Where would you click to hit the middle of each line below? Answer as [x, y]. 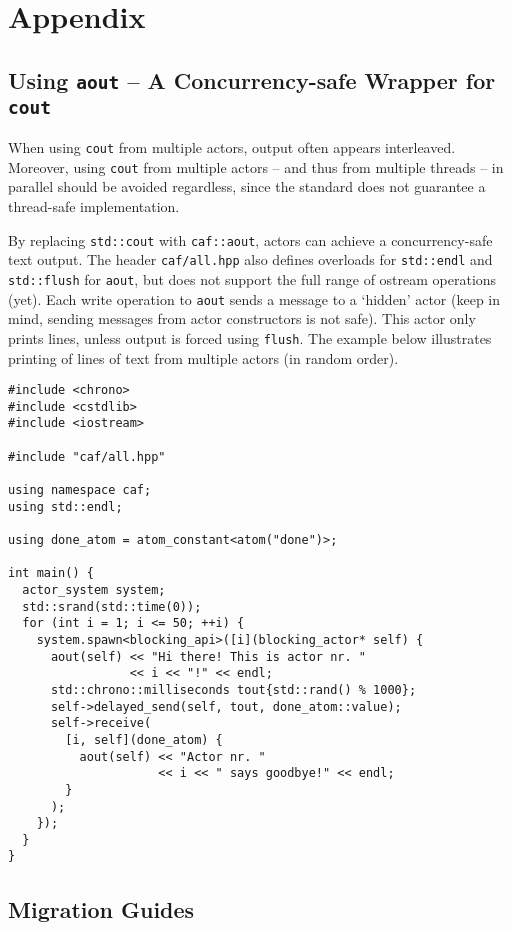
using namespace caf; [80, 490]
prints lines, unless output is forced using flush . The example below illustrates [250, 337]
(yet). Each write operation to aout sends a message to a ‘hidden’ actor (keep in [254, 298]
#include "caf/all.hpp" [87, 456]
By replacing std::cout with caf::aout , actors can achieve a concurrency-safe [250, 239]
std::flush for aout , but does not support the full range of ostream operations [252, 278]
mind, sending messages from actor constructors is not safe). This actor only [242, 318]
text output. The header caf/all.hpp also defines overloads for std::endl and [250, 259]
